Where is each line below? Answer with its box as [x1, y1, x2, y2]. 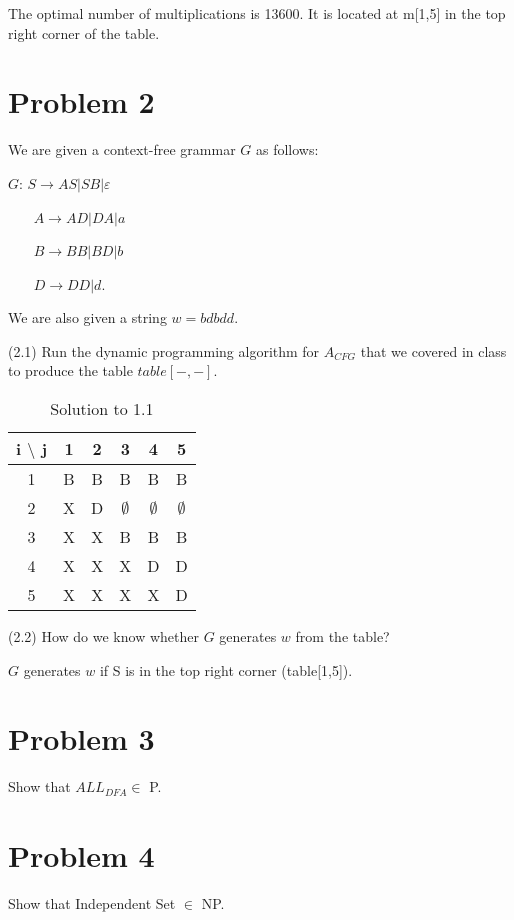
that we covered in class [360, 340, 507, 361]
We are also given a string [8, 307, 167, 328]
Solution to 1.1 [50, 397, 154, 421]
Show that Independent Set [8, 893, 176, 914]
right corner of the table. [8, 22, 160, 43]
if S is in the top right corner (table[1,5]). [99, 659, 353, 680]
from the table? [295, 626, 390, 647]
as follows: [255, 139, 319, 160]
